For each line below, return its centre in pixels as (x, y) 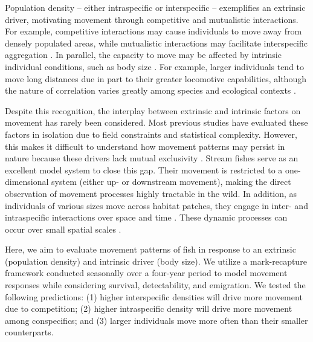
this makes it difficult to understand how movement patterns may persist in (145, 146)
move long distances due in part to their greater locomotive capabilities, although (156, 78)
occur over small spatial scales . (63, 229)
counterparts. (29, 332)
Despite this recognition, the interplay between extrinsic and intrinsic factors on (153, 110)
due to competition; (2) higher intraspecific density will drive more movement (149, 308)
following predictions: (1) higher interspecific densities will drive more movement (154, 296)
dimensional (27, 182)
